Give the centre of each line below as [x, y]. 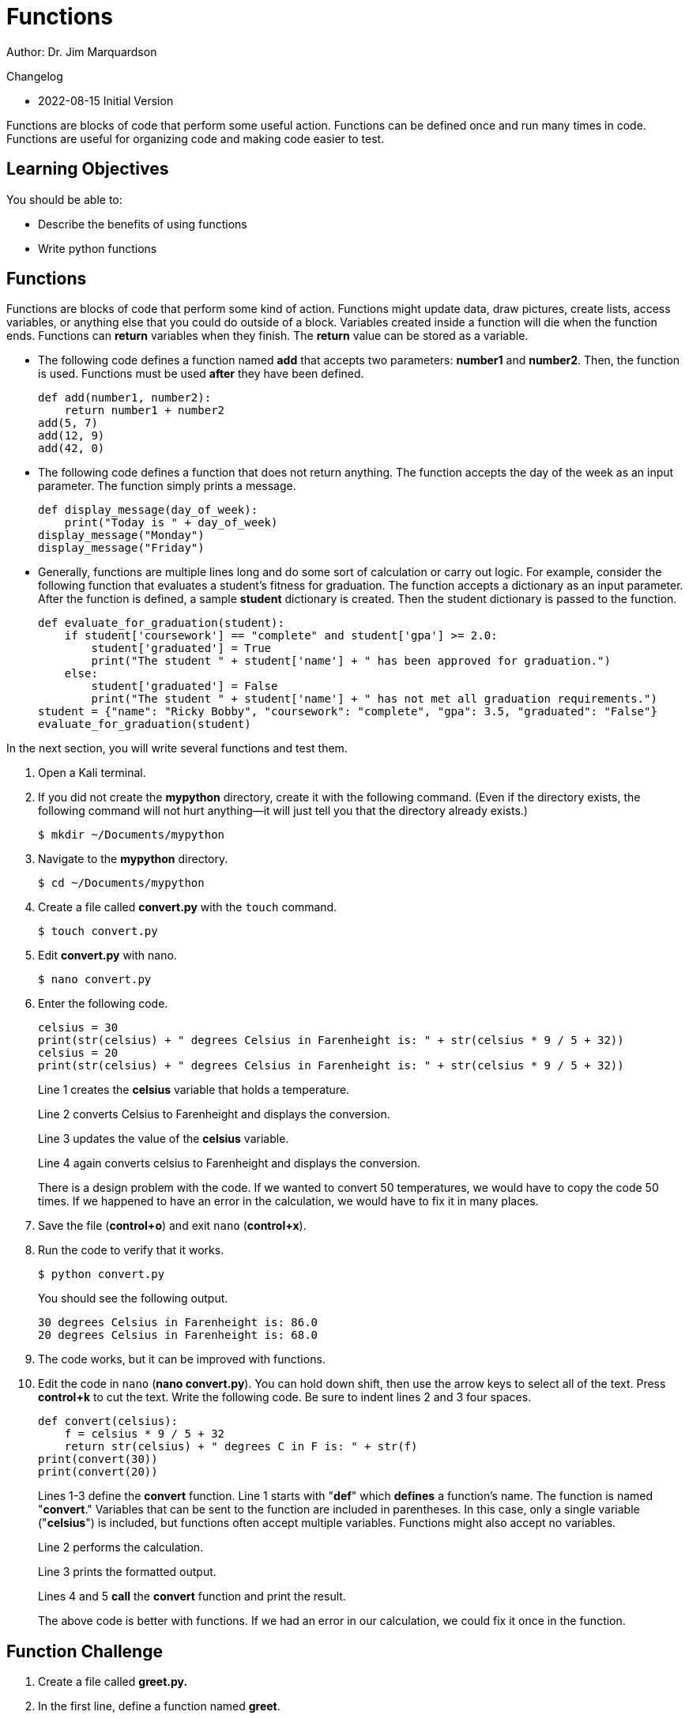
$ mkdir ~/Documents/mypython [132, 835]
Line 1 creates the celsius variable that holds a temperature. [194, 1090]
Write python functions [98, 248]
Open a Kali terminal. [92, 773]
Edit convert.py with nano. [107, 956]
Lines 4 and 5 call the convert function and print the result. [192, 1596]
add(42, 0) [72, 449]
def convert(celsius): [108, 1421]
